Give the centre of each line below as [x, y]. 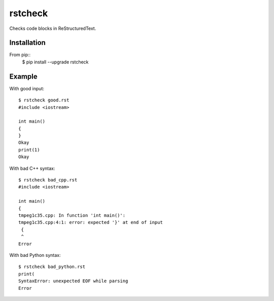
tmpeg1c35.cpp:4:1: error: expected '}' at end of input [91, 222]
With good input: [27, 88]
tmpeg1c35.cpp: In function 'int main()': [72, 215]
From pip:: [20, 55]
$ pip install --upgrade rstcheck [55, 62]
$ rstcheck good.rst [44, 100]
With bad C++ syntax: [32, 168]
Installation [27, 43]
